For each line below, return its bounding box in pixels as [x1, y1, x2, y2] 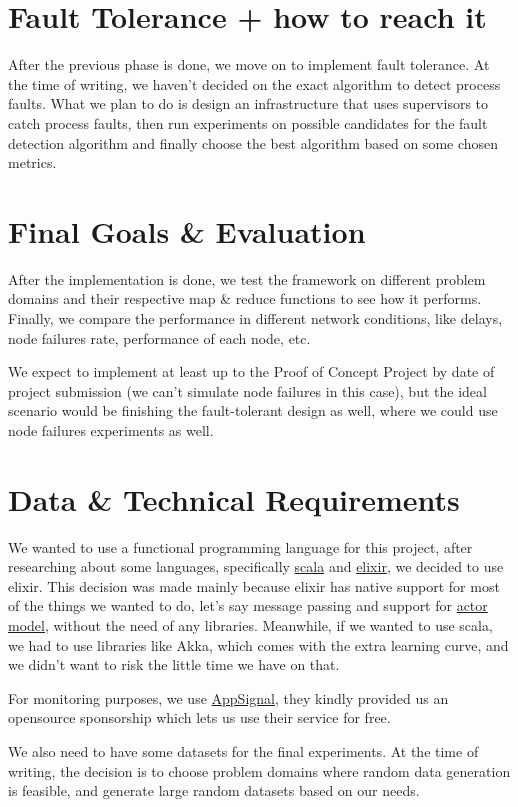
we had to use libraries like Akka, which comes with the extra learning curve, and [8, 634, 509, 655]
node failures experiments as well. [8, 419, 214, 440]
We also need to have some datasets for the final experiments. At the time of [8, 741, 479, 762]
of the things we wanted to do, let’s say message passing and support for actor [8, 595, 488, 616]
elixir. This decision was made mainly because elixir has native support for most [8, 575, 500, 596]
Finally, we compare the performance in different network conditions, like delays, [8, 308, 503, 328]
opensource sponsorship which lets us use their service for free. [8, 707, 391, 728]
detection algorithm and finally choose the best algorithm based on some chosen [8, 132, 499, 153]
